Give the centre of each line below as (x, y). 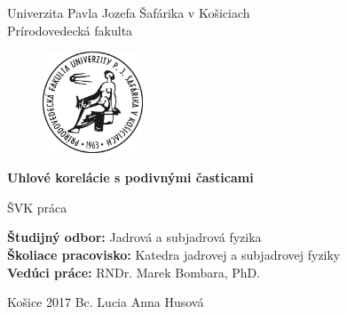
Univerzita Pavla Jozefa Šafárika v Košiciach (129, 12)
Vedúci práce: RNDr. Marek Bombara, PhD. (134, 272)
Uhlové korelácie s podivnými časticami (130, 177)
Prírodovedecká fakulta (70, 30)
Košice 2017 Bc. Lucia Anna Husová (106, 302)
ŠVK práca (37, 207)
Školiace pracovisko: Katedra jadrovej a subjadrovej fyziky (174, 254)
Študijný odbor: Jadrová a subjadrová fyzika (134, 237)
